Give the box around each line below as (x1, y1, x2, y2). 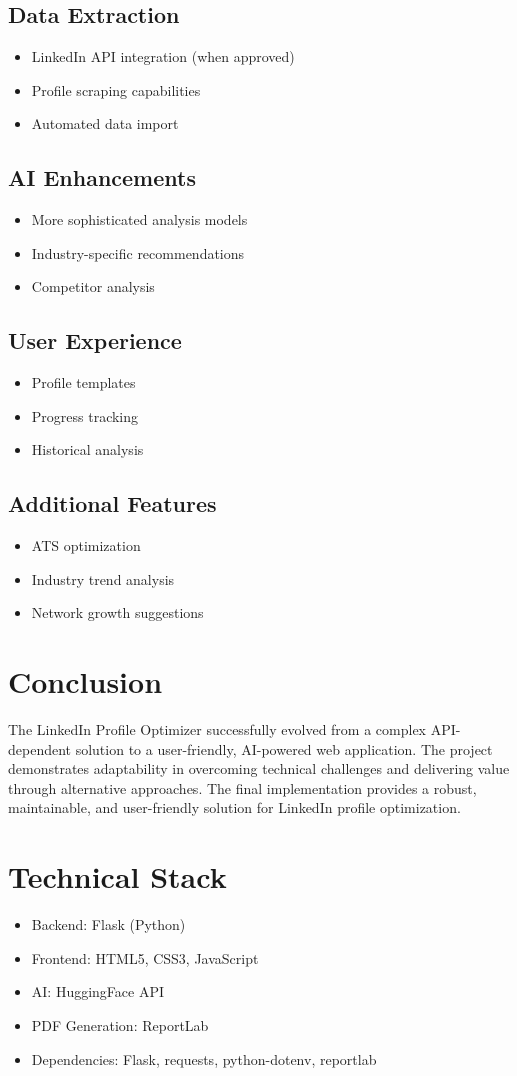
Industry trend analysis (31, 568, 175, 589)
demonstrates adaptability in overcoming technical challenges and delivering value (8, 758, 510, 779)
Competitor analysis (31, 276, 155, 297)
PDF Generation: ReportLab (31, 1014, 209, 1035)
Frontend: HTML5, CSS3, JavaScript (31, 947, 259, 968)
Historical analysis (31, 439, 144, 460)
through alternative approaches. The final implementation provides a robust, (8, 777, 477, 798)
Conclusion (8, 661, 163, 702)
